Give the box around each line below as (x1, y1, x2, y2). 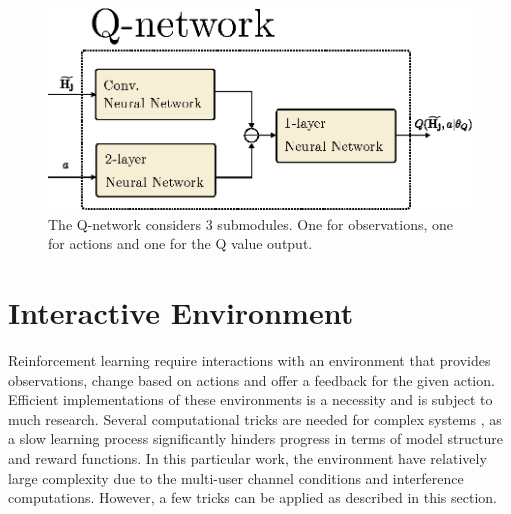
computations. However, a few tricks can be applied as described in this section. (8, 487, 497, 508)
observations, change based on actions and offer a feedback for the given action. (8, 369, 495, 390)
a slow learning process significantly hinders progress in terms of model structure (8, 428, 503, 449)
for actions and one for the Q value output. (48, 233, 313, 254)
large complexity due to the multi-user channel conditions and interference (8, 467, 464, 488)
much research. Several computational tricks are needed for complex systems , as (8, 408, 502, 429)
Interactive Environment (8, 292, 354, 333)
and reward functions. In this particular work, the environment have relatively (8, 447, 487, 468)
